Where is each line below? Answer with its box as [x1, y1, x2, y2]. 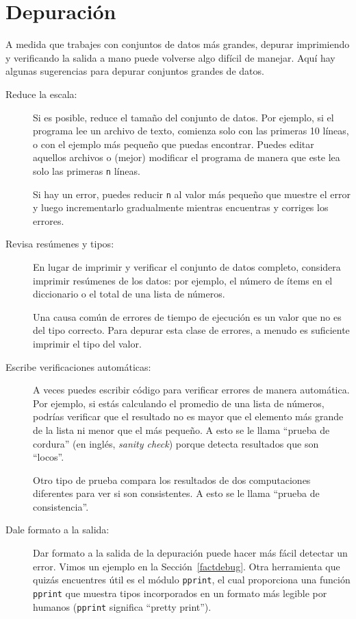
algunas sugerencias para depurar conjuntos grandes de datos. [5, 64, 264, 78]
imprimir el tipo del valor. [33, 336, 142, 350]
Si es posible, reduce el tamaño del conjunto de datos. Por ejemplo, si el [33, 110, 334, 124]
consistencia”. [33, 499, 89, 513]
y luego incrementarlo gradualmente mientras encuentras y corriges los [33, 200, 329, 215]
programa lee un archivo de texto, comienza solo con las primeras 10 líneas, [33, 123, 349, 138]
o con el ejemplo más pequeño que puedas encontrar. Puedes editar [33, 136, 314, 151]
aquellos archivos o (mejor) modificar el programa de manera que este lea [33, 150, 340, 165]
